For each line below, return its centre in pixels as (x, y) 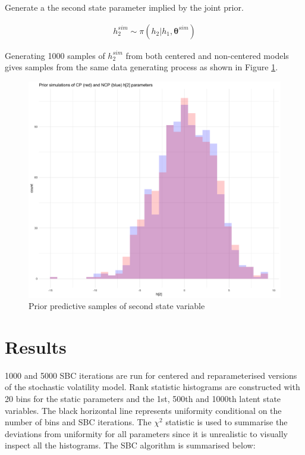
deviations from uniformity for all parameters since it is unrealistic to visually (146, 433)
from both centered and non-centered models (207, 55)
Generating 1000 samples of (55, 55)
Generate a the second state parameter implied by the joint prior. (124, 7)
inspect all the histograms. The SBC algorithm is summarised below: (130, 445)
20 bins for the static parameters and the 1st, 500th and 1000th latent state (143, 399)
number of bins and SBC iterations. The (78, 422)
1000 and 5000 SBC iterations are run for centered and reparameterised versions (151, 375)
